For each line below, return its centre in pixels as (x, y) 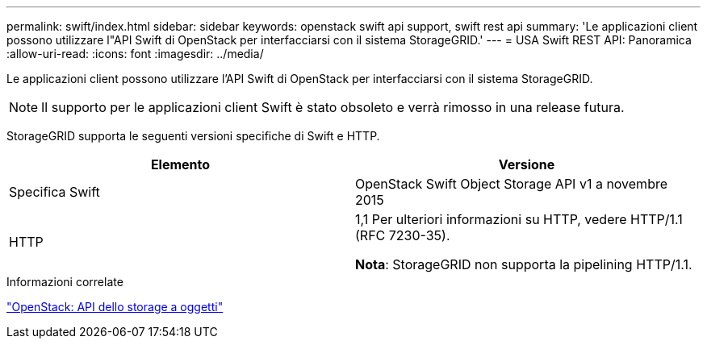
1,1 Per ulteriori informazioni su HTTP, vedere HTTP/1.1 (519, 219)
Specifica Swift (54, 192)
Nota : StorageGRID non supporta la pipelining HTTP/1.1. (524, 264)
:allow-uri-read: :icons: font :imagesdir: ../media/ (135, 54)
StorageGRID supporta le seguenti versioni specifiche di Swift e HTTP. (193, 136)
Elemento (180, 164)
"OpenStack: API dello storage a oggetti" (115, 307)
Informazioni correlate (65, 282)
